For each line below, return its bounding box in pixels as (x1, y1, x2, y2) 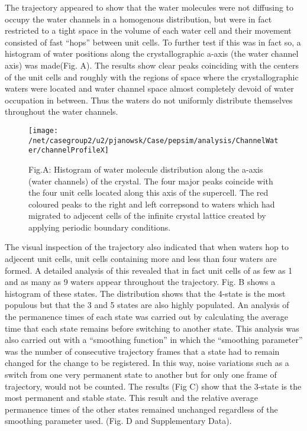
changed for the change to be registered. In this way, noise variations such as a (5, 357, 289, 369)
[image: (28, 126, 59, 135)
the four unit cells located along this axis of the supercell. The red (28, 186, 269, 199)
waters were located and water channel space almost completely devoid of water (5, 82, 294, 95)
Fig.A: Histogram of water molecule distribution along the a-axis (28, 163, 263, 175)
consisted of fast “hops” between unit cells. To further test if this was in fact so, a (5, 35, 301, 48)
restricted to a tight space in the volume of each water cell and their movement (5, 24, 292, 37)
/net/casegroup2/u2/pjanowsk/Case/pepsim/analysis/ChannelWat (28, 136, 279, 145)
